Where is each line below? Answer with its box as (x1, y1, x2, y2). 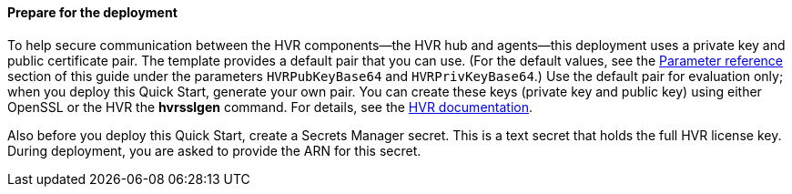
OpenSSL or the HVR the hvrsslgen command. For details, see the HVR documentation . (7, 98, 533, 115)
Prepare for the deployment (7, 5, 178, 20)
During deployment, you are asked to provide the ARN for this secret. (7, 142, 421, 158)
